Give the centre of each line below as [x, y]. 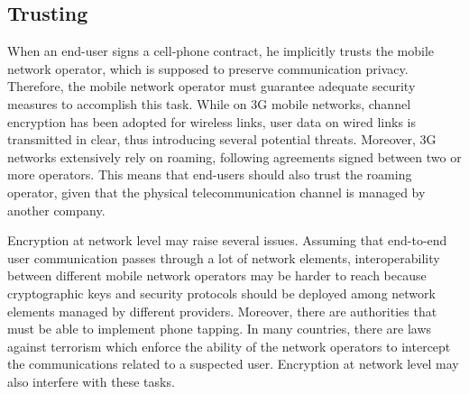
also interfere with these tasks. [91, 381]
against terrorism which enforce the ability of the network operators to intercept [229, 346]
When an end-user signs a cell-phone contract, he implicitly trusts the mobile [221, 51]
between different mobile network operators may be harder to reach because [217, 275]
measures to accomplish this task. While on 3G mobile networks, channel [209, 103]
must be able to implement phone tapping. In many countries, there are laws [220, 329]
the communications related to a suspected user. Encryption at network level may [233, 364]
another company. [56, 210]
